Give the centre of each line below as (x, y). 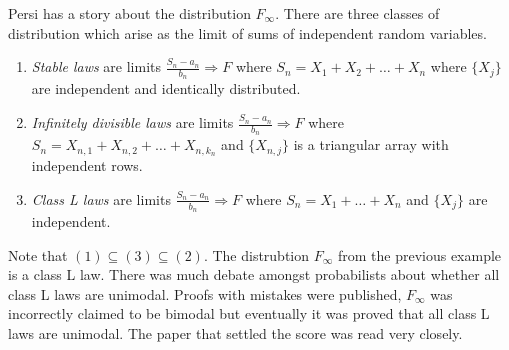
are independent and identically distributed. (166, 88)
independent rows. (87, 165)
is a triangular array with (371, 144)
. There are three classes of (357, 13)
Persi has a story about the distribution (129, 13)
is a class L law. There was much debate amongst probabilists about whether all (254, 274)
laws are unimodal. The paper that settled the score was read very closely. (235, 332)
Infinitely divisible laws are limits (132, 122)
